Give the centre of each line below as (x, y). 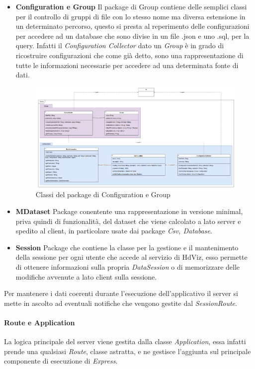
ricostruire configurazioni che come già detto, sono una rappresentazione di (129, 55)
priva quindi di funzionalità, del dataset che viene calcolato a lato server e (128, 221)
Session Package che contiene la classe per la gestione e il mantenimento (127, 247)
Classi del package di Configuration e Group (103, 194)
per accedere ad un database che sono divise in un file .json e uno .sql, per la (132, 36)
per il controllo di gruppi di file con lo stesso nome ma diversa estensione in (130, 16)
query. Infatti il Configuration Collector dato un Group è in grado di (120, 45)
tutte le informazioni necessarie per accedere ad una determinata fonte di (127, 65)
